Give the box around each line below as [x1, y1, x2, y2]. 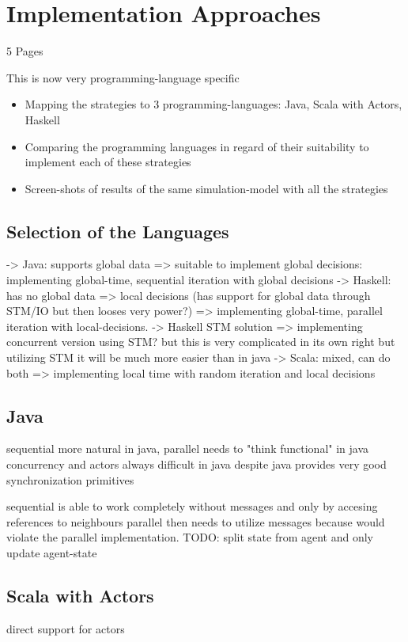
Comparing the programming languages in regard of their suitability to [25, 138, 369, 154]
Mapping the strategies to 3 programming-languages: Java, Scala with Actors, [25, 96, 402, 112]
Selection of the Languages [6, 218, 229, 243]
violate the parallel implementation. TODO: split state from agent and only [6, 529, 374, 545]
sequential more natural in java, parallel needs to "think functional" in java [6, 440, 369, 457]
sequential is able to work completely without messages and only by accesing [6, 498, 378, 515]
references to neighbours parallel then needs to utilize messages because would [6, 513, 385, 530]
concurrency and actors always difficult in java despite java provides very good [6, 456, 387, 473]
